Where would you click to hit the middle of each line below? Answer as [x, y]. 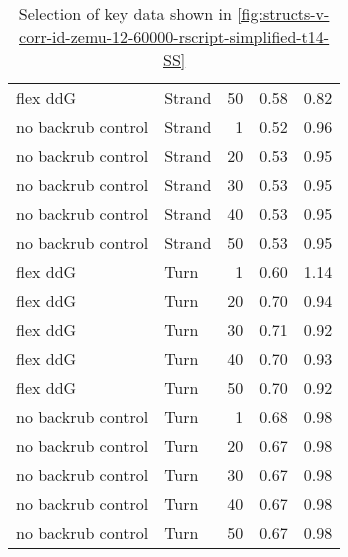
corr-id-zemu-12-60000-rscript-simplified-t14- [174, 36]
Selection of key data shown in [125, 13]
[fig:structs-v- [283, 13]
